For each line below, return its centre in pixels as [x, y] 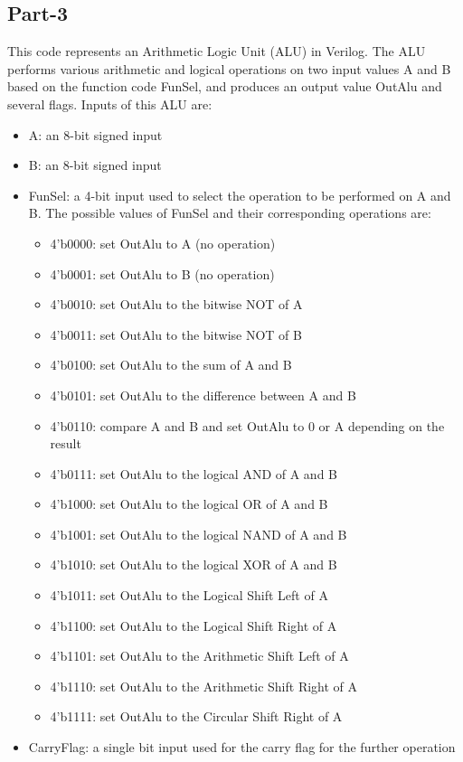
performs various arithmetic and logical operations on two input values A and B [229, 68]
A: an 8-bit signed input [95, 134]
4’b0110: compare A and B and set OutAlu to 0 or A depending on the [247, 425]
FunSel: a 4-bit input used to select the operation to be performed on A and [240, 195]
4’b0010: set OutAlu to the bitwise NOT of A [176, 304]
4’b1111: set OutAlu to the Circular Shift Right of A [196, 716]
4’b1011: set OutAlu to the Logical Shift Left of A [189, 595]
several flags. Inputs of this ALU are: [110, 103]
